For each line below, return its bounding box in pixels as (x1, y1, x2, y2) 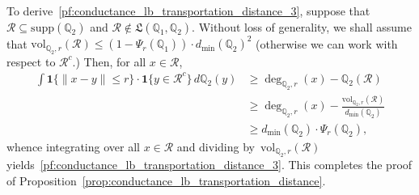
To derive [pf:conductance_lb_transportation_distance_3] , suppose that (6, 2, 370, 19)
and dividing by (176, 138, 255, 155)
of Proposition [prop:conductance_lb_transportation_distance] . (6, 172, 326, 189)
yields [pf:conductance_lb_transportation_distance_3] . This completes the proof (6, 156, 413, 173)
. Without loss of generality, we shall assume (192, 18, 412, 35)
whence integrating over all (6, 138, 140, 155)
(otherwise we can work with (256, 35, 398, 52)
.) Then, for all (72, 53, 146, 70)
